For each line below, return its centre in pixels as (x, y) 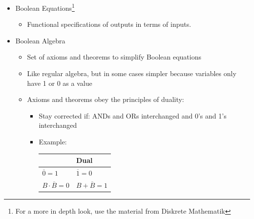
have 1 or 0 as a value (60, 83)
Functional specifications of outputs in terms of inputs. (109, 24)
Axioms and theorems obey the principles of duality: (106, 99)
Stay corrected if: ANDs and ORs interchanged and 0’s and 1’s (133, 115)
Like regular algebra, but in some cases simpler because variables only (132, 73)
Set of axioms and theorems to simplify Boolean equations (114, 57)
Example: (53, 141)
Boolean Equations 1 (45, 7)
